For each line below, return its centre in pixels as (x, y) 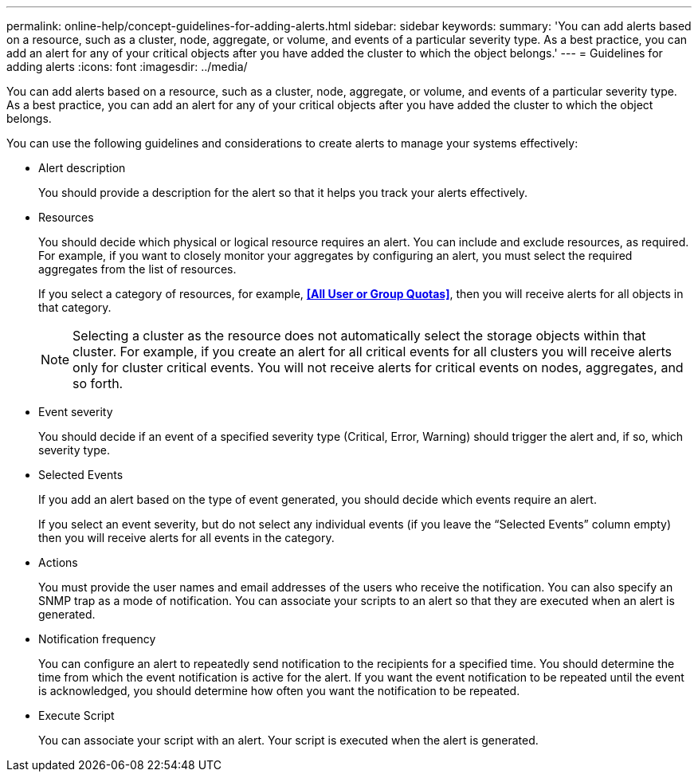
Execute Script (76, 715)
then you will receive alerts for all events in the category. (186, 538)
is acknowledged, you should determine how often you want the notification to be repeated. (279, 691)
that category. (75, 307)
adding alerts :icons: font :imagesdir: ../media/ (127, 67)
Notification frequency (97, 639)
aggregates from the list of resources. (137, 269)
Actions (58, 562)
